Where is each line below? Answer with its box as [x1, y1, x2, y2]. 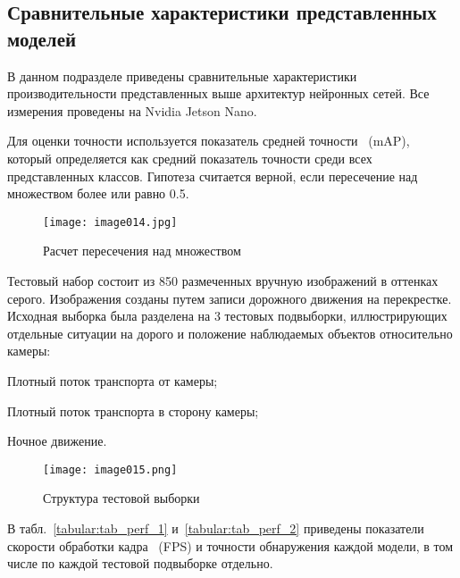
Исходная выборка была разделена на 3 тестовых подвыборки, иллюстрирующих [7, 306, 447, 325]
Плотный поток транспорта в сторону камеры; [7, 401, 259, 420]
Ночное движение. [7, 431, 107, 450]
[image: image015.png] [43, 463, 178, 476]
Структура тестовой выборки [43, 489, 200, 507]
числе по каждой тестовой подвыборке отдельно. [7, 554, 273, 573]
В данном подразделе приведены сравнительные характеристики [7, 66, 357, 85]
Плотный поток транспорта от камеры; [7, 371, 218, 390]
